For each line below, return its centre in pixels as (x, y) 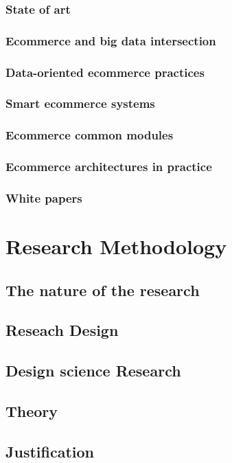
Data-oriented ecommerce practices (105, 72)
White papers (44, 197)
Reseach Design (62, 330)
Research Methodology (116, 246)
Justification (50, 451)
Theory (32, 411)
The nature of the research (103, 290)
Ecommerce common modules (90, 135)
